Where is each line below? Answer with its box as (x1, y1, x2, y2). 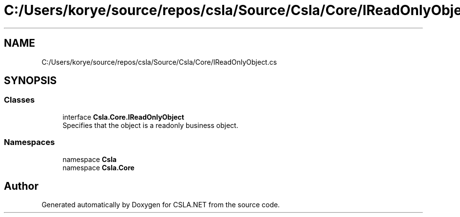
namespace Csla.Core (62, 163, 134, 172)
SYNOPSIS (4, 74, 57, 87)
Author (4, 180, 38, 192)
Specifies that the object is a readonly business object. (62, 121, 238, 129)
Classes (4, 95, 35, 105)
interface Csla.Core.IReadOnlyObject (62, 112, 184, 121)
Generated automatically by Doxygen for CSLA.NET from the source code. (41, 200, 280, 209)
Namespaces (4, 137, 55, 147)
